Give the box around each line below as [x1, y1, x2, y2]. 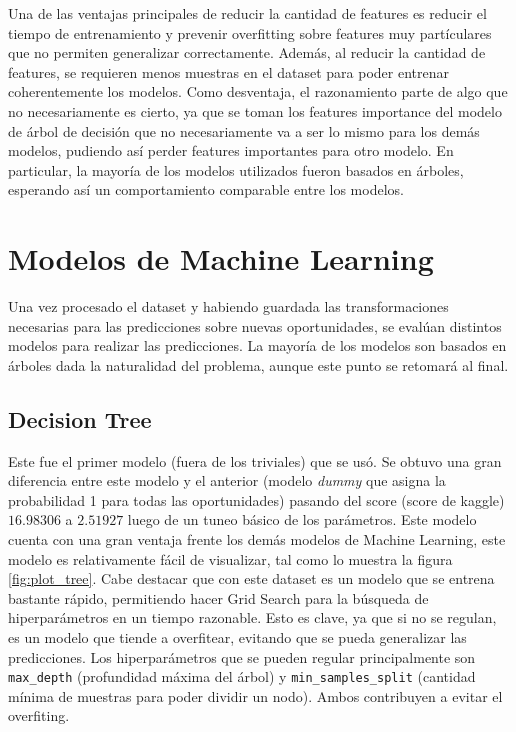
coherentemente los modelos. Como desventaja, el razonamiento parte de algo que [8, 81, 508, 102]
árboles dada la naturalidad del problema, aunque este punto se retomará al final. [8, 354, 509, 375]
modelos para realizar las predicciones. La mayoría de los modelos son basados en [8, 335, 507, 356]
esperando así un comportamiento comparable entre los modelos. [8, 179, 404, 200]
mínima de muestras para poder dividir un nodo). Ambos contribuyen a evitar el [8, 685, 503, 706]
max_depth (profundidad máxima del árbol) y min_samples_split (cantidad [8, 666, 476, 687]
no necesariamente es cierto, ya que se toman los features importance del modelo [8, 100, 502, 121]
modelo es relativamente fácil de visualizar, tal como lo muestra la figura [8, 548, 453, 569]
